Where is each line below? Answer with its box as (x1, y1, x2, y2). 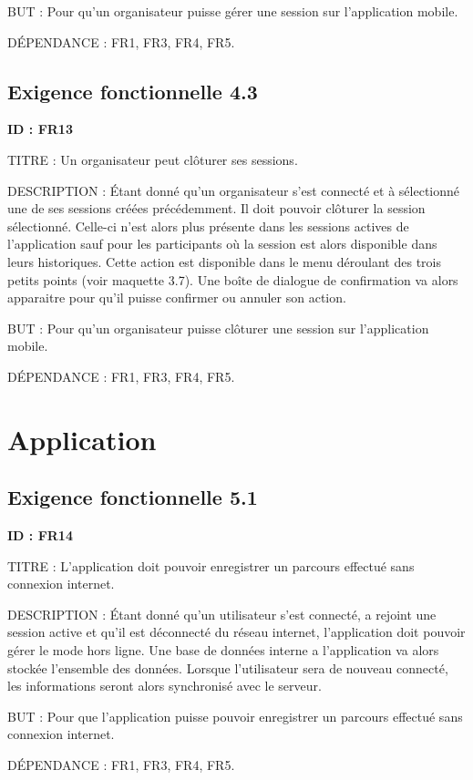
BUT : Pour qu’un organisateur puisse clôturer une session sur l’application (7, 318, 429, 337)
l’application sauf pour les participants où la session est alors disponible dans (7, 234, 437, 253)
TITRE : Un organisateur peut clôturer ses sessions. (7, 149, 298, 169)
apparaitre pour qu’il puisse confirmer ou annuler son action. (7, 288, 346, 307)
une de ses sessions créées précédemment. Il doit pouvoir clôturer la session (7, 199, 426, 218)
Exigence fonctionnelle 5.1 (7, 483, 258, 511)
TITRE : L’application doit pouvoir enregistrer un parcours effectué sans (7, 556, 415, 575)
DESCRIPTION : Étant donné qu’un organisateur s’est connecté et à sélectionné (7, 180, 460, 200)
